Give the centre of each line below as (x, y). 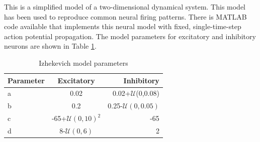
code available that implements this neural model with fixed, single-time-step (123, 26)
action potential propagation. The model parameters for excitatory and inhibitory (130, 36)
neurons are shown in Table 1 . (50, 46)
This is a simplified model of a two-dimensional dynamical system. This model (125, 7)
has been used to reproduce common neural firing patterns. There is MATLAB (125, 16)
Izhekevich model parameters (83, 62)
